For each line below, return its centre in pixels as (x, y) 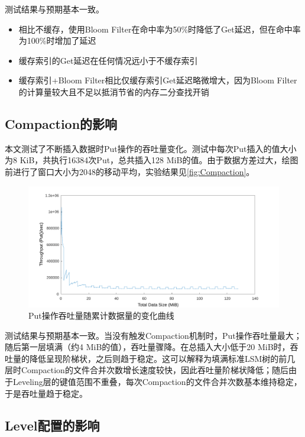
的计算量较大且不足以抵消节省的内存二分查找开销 (114, 91)
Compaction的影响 (61, 123)
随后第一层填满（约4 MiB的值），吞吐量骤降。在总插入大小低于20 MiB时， (147, 347)
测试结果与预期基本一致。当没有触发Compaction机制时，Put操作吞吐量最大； (153, 335)
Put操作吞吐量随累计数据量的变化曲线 (101, 315)
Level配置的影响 (52, 425)
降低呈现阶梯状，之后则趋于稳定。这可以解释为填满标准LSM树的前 (158, 358)
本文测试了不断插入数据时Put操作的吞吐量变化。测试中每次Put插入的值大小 (151, 148)
